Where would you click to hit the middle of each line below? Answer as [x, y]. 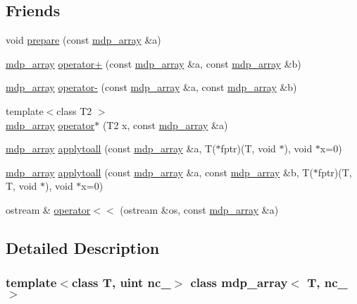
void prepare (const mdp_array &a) [83, 40]
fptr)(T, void [248, 148]
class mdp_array [239, 282]
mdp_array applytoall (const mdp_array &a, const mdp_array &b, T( [159, 172]
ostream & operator [48, 209]
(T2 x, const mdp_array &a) [165, 124]
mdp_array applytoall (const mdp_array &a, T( [111, 148]
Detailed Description [83, 247]
